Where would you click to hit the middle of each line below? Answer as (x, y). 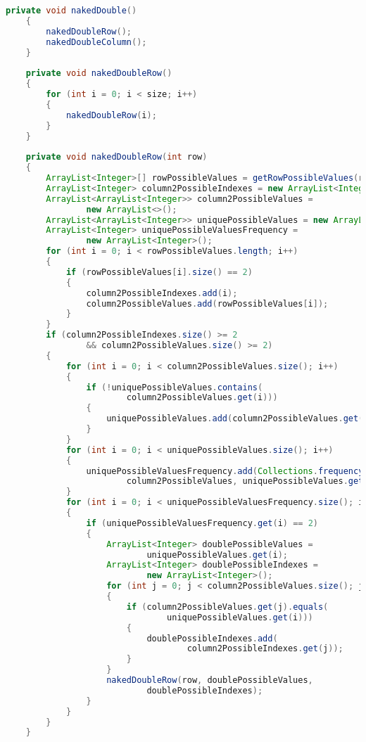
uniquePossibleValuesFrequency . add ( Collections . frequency (225, 471)
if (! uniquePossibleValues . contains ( (175, 387)
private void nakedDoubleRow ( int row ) (116, 157)
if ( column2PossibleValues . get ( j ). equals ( (227, 607)
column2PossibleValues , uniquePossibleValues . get (245, 481)
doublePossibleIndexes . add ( (212, 638)
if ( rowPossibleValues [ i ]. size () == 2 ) (159, 272)
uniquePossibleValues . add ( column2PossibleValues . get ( (235, 419)
